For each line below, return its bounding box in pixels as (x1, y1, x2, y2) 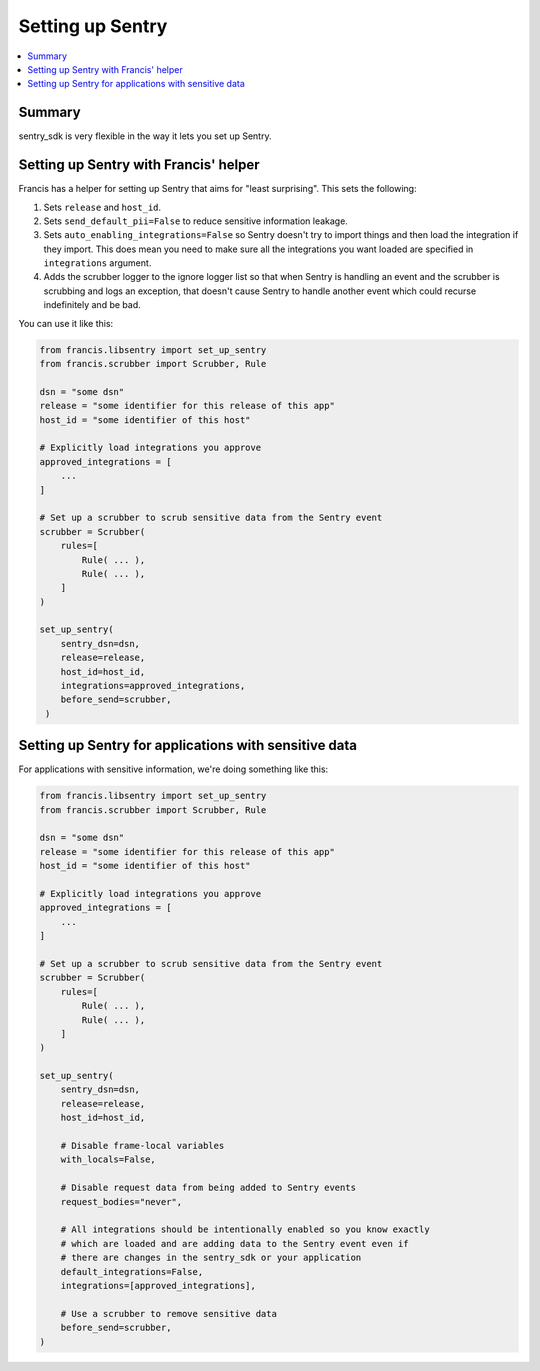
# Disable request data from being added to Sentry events (60, 1182, 357, 1194)
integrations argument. (43, 257, 152, 269)
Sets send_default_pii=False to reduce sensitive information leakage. (43, 215, 349, 227)
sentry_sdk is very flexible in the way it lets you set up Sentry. (18, 130, 272, 142)
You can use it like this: (18, 317, 114, 329)
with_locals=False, (60, 1154, 157, 1165)
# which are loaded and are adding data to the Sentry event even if (60, 1238, 409, 1249)
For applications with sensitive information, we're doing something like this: (18, 763, 329, 775)
